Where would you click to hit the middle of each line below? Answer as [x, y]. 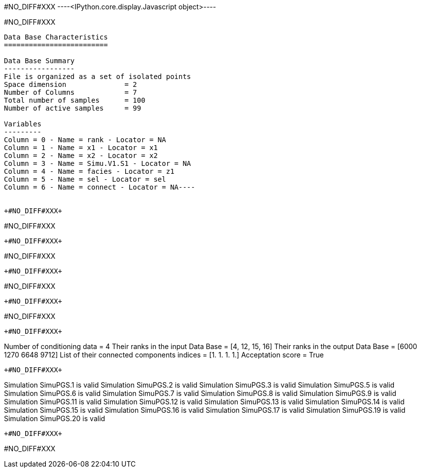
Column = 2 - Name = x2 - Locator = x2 [81, 156]
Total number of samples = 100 [75, 100]
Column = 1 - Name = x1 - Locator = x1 [81, 148]
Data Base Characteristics [56, 37]
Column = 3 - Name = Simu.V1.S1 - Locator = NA [98, 163]
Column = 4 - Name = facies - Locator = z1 [89, 171]
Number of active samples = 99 [73, 108]
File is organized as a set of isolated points [98, 77]
